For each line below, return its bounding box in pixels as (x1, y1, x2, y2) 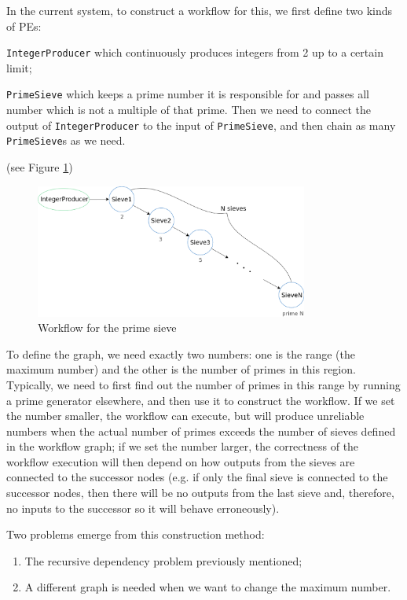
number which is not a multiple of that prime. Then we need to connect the (6, 101, 372, 118)
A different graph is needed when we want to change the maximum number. (24, 579, 391, 595)
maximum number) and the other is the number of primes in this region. (6, 361, 356, 377)
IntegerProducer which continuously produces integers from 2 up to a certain (6, 44, 383, 61)
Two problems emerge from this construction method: (6, 526, 265, 543)
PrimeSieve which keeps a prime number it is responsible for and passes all (6, 86, 369, 102)
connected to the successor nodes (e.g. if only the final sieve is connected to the (6, 469, 388, 485)
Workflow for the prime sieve (38, 319, 177, 336)
